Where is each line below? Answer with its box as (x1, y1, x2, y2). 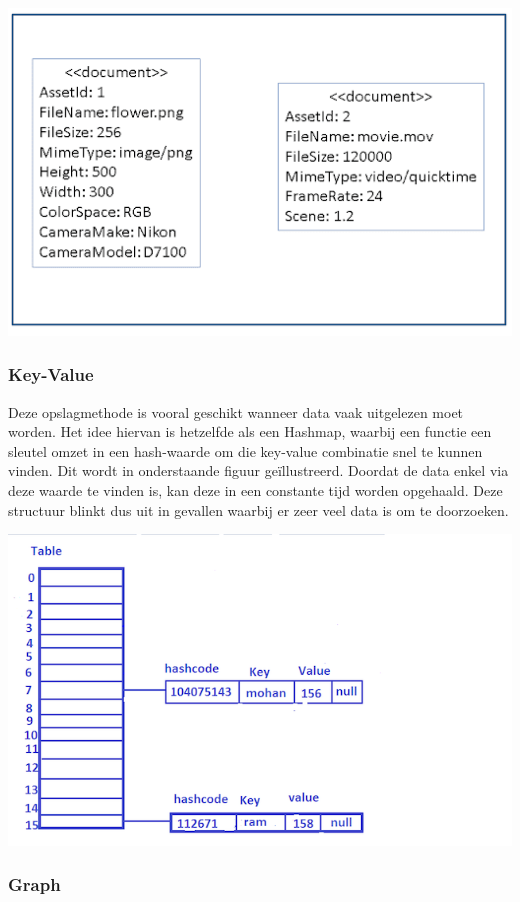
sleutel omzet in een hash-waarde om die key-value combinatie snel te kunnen (8, 440, 483, 461)
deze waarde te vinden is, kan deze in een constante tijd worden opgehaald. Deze (8, 479, 503, 500)
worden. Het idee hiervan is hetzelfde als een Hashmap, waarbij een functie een (8, 421, 492, 442)
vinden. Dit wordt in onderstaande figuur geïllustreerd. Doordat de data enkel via (8, 460, 509, 481)
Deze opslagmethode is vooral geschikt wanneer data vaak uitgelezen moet (8, 401, 464, 422)
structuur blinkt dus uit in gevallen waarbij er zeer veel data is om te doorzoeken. (8, 499, 509, 520)
